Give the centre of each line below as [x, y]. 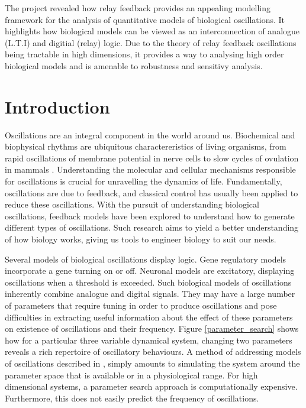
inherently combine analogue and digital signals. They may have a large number [150, 294]
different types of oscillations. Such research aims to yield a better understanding [152, 227]
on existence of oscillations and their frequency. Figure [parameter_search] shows [152, 328]
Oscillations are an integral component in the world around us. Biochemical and [150, 135]
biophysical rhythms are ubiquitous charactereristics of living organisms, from [146, 146]
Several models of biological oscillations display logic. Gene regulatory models [146, 259]
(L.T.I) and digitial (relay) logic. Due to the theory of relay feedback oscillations [151, 42]
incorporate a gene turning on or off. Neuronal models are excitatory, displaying [150, 271]
